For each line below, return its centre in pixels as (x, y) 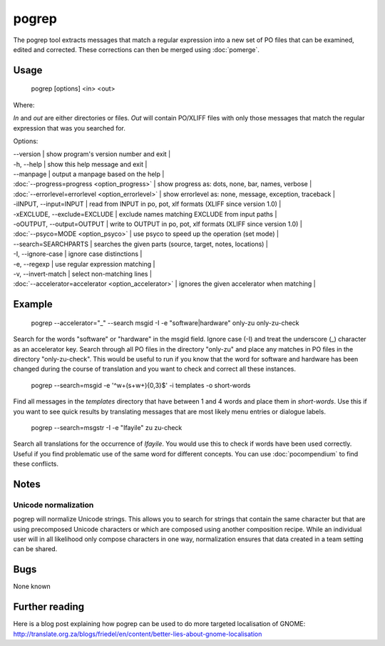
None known (32, 586)
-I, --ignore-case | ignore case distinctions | (78, 254)
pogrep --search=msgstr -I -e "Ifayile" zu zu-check (107, 427)
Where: (24, 105)
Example (33, 304)
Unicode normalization (53, 505)
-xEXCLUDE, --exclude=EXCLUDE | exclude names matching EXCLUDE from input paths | (145, 214)
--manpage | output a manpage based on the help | (89, 174)
